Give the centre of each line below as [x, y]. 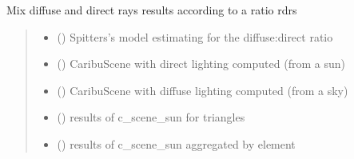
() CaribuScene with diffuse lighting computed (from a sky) [203, 90]
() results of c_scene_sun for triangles [151, 117]
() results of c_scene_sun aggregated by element [176, 143]
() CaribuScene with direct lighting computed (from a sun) [201, 64]
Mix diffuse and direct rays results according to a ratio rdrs [152, 10]
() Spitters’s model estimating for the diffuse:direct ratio [195, 36]
